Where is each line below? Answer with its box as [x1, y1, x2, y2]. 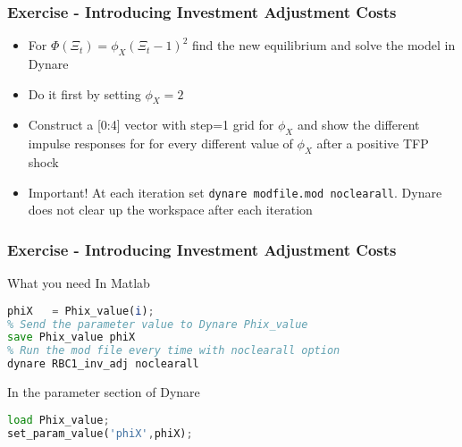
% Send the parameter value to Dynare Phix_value [7, 317, 308, 331]
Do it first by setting [28, 84, 141, 103]
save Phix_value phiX [7, 331, 136, 344]
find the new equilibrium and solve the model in [192, 36, 456, 55]
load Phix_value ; [7, 413, 110, 426]
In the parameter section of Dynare [7, 383, 200, 401]
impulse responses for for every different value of [28, 134, 293, 153]
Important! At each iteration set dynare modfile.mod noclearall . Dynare [28, 182, 442, 201]
